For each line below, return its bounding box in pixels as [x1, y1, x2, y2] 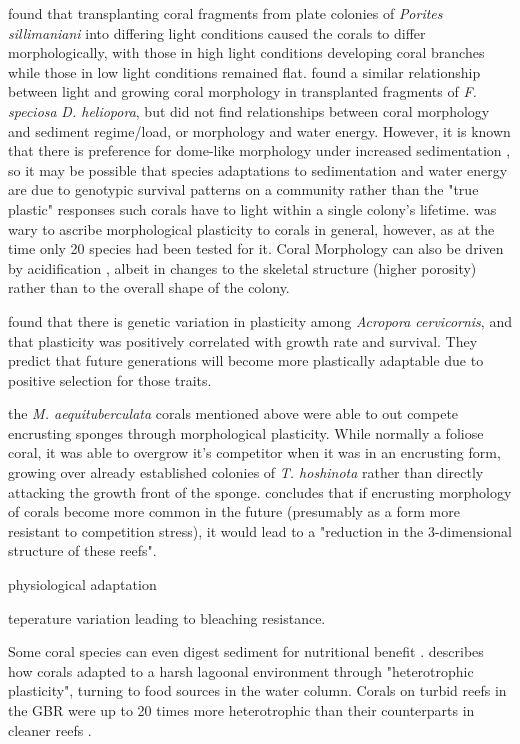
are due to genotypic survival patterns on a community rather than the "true [8, 179, 479, 200]
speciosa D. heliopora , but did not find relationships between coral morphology [8, 100, 490, 121]
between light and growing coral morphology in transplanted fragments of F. [8, 81, 477, 102]
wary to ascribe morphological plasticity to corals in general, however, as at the [8, 218, 495, 239]
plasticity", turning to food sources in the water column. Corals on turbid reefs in [8, 680, 507, 701]
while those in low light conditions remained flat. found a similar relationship [8, 61, 481, 82]
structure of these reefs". [8, 540, 157, 561]
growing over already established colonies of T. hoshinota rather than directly [8, 462, 484, 483]
